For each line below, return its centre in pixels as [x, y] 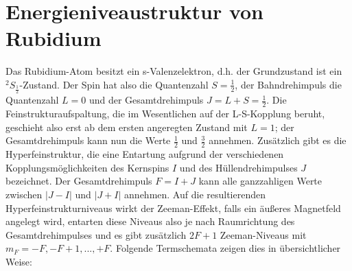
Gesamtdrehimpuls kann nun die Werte [88, 140]
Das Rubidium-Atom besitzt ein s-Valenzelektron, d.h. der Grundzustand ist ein [174, 71]
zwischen [24, 194]
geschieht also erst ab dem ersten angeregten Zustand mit [127, 127]
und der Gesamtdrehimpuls [146, 100]
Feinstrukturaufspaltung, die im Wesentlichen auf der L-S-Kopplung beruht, [165, 114]
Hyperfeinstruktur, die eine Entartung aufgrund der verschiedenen [145, 154]
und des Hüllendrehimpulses [238, 167]
